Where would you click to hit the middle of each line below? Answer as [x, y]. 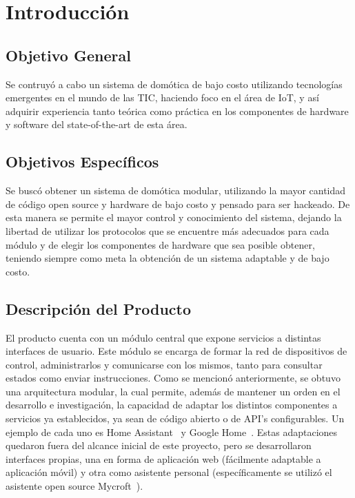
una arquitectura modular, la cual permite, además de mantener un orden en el [173, 391]
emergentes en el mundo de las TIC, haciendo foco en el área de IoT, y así [162, 97]
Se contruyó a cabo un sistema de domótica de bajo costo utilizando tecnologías [174, 84]
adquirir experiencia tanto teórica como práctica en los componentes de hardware [177, 111]
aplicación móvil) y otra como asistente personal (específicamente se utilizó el [169, 472]
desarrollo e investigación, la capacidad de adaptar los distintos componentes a [172, 405]
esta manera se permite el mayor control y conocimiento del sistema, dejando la [174, 217]
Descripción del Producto [99, 308]
